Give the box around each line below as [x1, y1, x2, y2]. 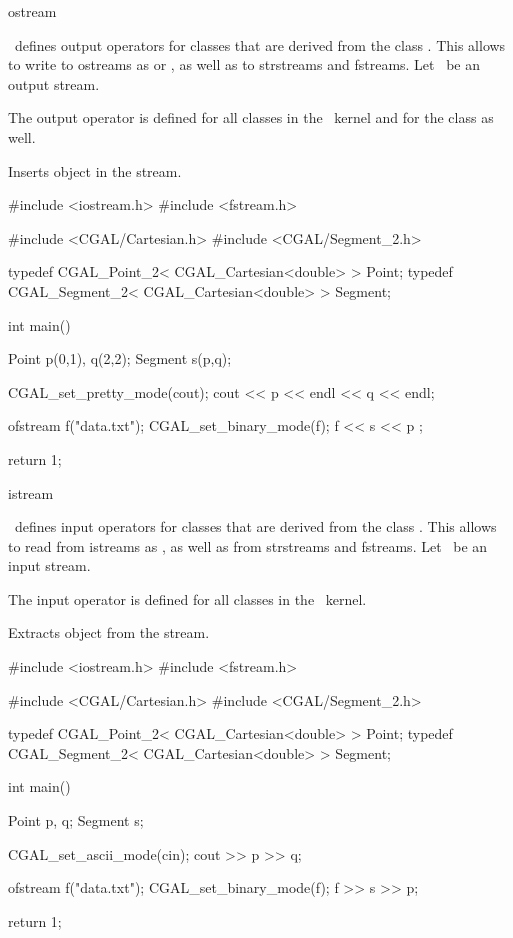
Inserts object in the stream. [8, 160, 182, 181]
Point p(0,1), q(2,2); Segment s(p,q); [8, 348, 232, 369]
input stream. [8, 555, 91, 576]
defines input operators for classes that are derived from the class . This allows [14, 516, 497, 537]
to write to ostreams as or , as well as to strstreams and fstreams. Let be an [8, 54, 481, 75]
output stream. [8, 73, 100, 94]
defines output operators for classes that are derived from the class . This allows [14, 34, 506, 55]
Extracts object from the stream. [8, 622, 210, 643]
